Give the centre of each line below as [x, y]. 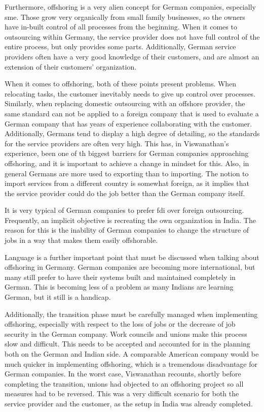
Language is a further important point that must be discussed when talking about [132, 257]
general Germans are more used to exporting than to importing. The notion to [127, 173]
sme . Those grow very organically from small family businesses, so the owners [125, 17]
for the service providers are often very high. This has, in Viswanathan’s [117, 143]
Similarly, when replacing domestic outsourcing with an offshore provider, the [125, 103]
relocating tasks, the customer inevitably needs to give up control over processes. [130, 93]
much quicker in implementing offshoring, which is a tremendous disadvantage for [131, 363]
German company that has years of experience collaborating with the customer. [128, 123]
